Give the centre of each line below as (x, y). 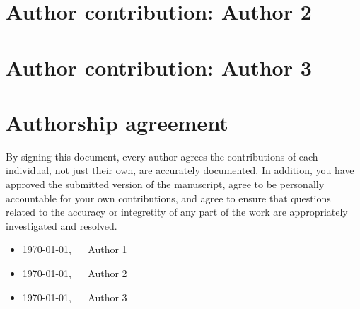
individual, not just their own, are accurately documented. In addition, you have (180, 170)
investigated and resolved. (62, 225)
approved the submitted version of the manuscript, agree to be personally (165, 184)
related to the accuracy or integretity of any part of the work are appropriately (177, 212)
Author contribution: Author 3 (159, 67)
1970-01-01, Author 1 (75, 249)
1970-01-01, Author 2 (75, 273)
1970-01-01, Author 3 (75, 297)
